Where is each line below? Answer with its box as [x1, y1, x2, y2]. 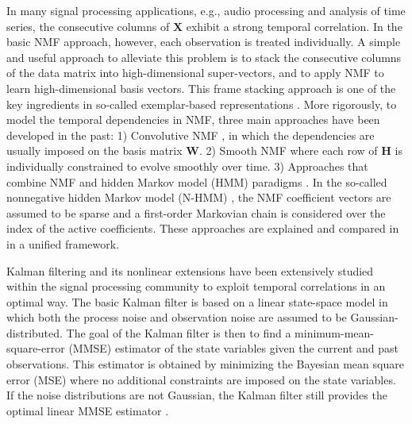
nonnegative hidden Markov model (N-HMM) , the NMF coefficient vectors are [6, 189, 391, 206]
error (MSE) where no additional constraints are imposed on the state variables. [6, 371, 396, 387]
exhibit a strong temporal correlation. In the [186, 17, 402, 34]
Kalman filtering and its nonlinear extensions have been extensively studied [6, 262, 374, 279]
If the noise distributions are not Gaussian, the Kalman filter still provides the [6, 387, 387, 403]
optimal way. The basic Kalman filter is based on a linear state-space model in [6, 293, 388, 310]
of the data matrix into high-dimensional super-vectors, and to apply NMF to [6, 64, 384, 81]
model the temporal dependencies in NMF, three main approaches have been [6, 111, 380, 128]
